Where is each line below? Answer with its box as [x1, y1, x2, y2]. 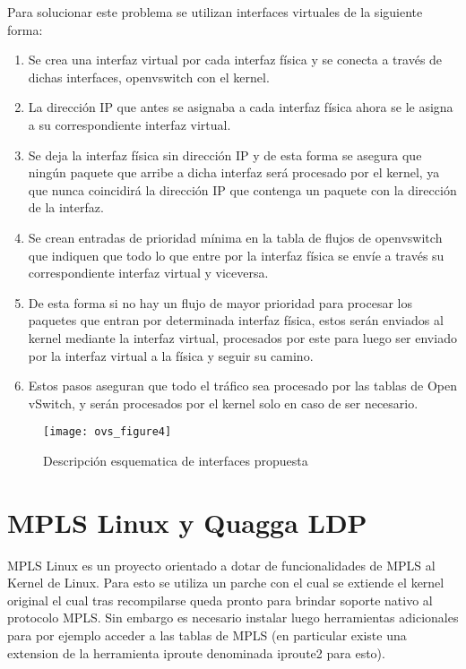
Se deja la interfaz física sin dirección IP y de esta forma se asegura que [28, 145, 422, 164]
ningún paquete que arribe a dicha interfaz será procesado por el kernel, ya [28, 163, 440, 182]
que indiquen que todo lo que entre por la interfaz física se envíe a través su [28, 245, 444, 264]
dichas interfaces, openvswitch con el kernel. [28, 67, 270, 86]
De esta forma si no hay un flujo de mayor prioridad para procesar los [28, 293, 412, 312]
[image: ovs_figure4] [43, 425, 172, 439]
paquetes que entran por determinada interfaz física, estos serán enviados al [28, 311, 444, 330]
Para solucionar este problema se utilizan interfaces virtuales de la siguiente [7, 3, 423, 21]
